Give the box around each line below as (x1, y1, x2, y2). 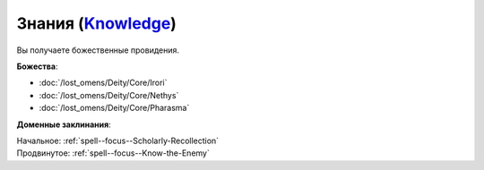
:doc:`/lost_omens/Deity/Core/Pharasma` (39, 103, 190, 114)
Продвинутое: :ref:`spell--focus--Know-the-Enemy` (16, 148, 210, 158)
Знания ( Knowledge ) (16, 13, 177, 33)
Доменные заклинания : (16, 119, 111, 130)
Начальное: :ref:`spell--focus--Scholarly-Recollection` (16, 135, 220, 146)
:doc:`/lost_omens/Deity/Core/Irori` (39, 77, 168, 89)
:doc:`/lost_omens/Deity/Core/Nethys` (39, 89, 179, 100)
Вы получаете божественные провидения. (16, 45, 179, 55)
